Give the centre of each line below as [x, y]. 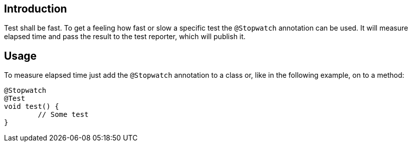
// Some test [63, 115]
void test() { [32, 107]
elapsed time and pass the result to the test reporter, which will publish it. [125, 37]
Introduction [36, 9]
